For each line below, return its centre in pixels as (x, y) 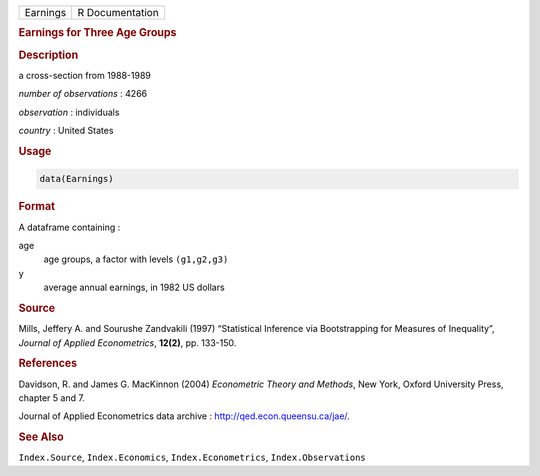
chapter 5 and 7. (51, 398)
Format (36, 207)
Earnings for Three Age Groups (97, 33)
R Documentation (118, 12)
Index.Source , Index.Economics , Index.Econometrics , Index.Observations (192, 457)
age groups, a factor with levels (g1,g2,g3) (136, 259)
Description (48, 55)
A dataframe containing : (69, 227)
